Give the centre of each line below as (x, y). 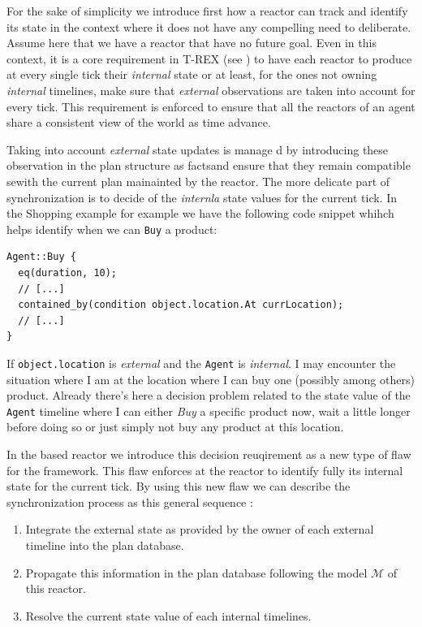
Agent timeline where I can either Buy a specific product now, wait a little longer (209, 411)
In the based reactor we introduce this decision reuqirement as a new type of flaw (209, 454)
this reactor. (56, 588)
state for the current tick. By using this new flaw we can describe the (179, 486)
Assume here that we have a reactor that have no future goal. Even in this (192, 43)
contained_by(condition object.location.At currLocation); (181, 305)
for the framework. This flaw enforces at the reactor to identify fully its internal (205, 470)
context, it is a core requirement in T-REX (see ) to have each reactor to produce (209, 58)
